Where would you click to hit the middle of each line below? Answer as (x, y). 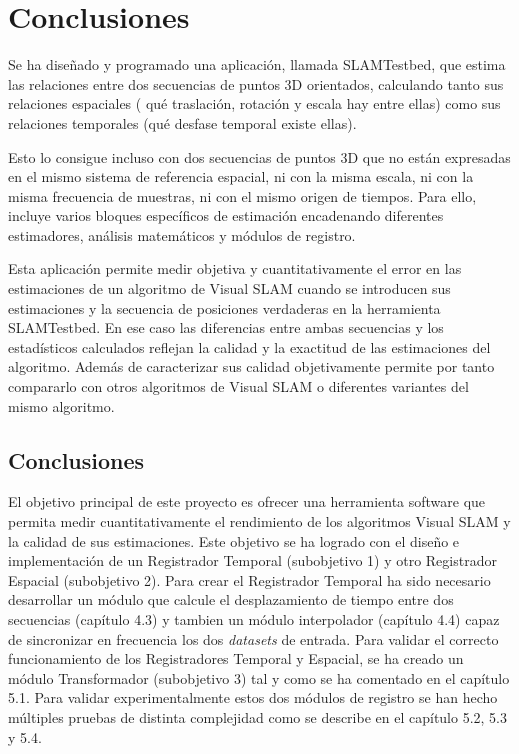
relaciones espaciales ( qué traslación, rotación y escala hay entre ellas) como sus (254, 103)
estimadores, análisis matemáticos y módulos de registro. (182, 234)
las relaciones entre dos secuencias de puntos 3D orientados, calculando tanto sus (256, 83)
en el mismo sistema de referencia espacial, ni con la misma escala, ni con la (241, 176)
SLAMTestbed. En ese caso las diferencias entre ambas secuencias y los (226, 327)
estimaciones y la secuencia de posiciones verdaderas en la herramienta (224, 307)
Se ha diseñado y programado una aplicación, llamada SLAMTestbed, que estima (257, 64)
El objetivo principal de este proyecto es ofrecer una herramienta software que (247, 501)
